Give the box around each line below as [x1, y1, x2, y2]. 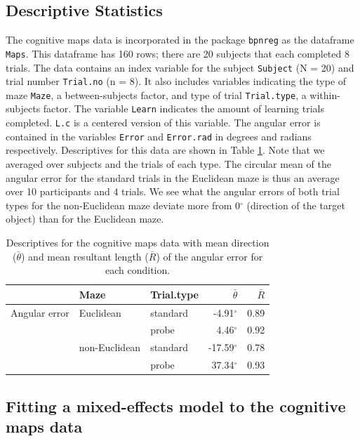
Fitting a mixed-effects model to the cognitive [6, 395, 346, 416]
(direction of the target [246, 197, 346, 212]
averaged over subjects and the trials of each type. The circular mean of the [6, 157, 331, 171]
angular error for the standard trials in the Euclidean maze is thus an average [6, 170, 340, 185]
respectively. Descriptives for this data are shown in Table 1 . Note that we [6, 143, 325, 157]
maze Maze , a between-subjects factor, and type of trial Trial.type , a [6, 87, 307, 102]
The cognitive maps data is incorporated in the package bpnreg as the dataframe [6, 32, 354, 47]
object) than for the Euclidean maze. [6, 211, 164, 226]
